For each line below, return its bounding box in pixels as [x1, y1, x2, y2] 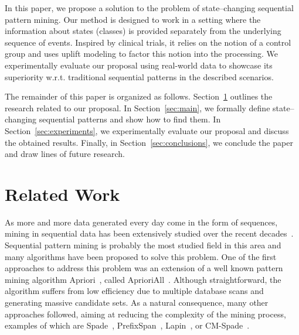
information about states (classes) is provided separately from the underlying [5, 25, 281, 37]
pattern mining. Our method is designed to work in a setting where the [5, 13, 261, 25]
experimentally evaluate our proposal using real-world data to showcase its [5, 59, 273, 71]
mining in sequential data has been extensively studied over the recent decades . [5, 227, 294, 240]
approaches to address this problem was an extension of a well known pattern [5, 262, 283, 274]
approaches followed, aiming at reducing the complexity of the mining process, [5, 307, 286, 320]
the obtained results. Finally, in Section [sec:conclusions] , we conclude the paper [5, 136, 293, 148]
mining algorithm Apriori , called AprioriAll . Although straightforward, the [5, 273, 281, 285]
